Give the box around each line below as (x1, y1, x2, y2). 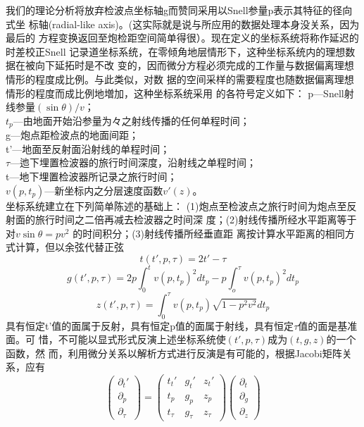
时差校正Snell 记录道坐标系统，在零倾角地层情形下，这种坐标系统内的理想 (6, 44, 346, 58)
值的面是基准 (298, 318, 358, 333)
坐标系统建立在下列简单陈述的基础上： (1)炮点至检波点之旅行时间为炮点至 (6, 198, 347, 213)
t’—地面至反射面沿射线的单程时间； (6, 141, 170, 156)
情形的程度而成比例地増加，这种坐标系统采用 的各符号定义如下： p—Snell (6, 85, 344, 100)
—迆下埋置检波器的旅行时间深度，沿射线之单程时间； (10, 155, 257, 170)
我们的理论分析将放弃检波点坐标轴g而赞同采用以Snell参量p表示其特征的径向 (6, 3, 353, 17)
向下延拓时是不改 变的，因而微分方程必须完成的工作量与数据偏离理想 (34, 58, 354, 73)
